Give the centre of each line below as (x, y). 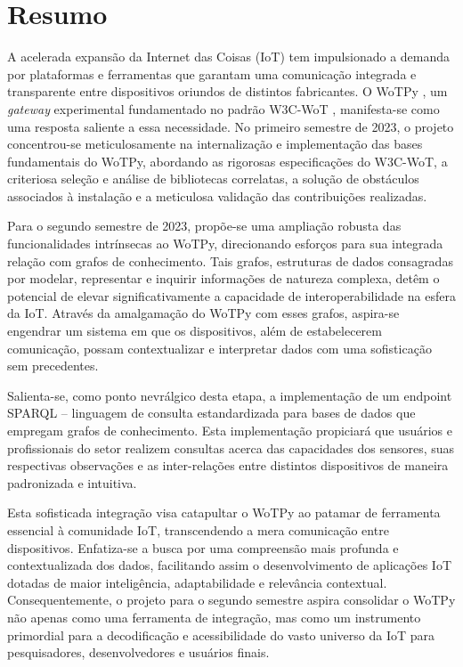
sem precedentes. (53, 366)
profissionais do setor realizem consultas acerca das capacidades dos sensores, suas (231, 447)
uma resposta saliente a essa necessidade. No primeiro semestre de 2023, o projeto (231, 126)
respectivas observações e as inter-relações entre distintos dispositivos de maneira (228, 465)
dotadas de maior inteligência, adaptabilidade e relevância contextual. (197, 582)
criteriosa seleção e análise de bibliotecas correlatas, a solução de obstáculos (213, 179)
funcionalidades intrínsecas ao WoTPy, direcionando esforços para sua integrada (225, 244)
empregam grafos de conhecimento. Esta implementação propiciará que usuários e (230, 430)
